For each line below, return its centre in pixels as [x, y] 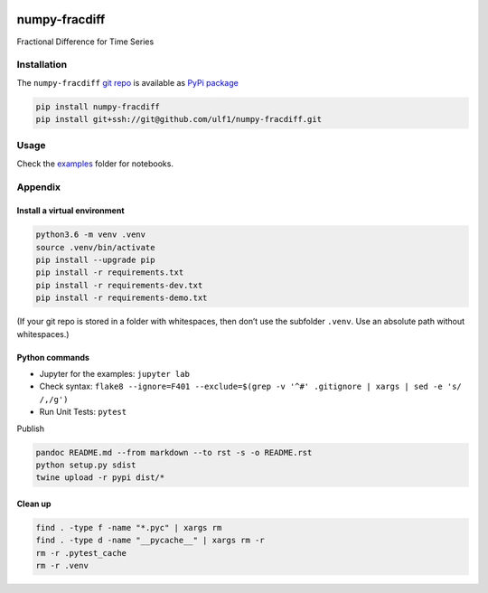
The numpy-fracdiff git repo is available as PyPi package [127, 82]
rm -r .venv [62, 566]
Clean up [34, 504]
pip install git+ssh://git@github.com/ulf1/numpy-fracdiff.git [179, 119]
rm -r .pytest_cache [81, 553]
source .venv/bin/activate [95, 247]
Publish [31, 428]
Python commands [53, 357]
